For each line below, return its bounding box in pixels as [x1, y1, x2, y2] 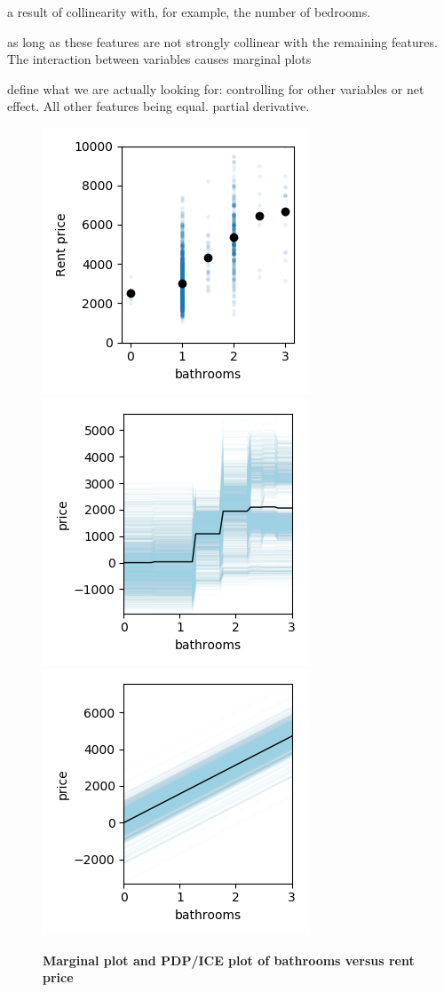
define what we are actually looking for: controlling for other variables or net [7, 79, 424, 98]
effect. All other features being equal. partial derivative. [7, 97, 310, 115]
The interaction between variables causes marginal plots [7, 50, 312, 68]
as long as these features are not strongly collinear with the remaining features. [7, 32, 438, 51]
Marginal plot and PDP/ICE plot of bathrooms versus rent [43, 950, 415, 969]
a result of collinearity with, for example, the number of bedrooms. [7, 3, 371, 20]
